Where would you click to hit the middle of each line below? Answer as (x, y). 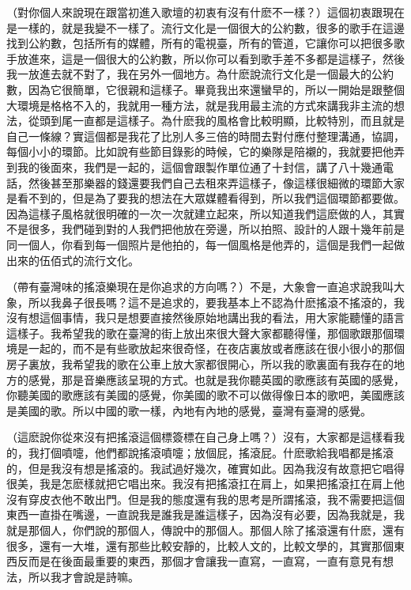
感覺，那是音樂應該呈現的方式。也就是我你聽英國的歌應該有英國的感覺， (216, 379)
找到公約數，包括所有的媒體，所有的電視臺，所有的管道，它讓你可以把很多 (200, 43)
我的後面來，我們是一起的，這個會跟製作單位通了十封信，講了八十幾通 (200, 166)
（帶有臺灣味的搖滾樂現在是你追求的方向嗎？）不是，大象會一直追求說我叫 (200, 287)
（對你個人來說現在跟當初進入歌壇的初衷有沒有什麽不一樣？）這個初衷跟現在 (205, 12)
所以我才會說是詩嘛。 (83, 576)
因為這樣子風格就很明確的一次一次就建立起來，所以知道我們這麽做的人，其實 (205, 213)
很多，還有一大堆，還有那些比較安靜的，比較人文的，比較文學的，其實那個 (200, 545)
